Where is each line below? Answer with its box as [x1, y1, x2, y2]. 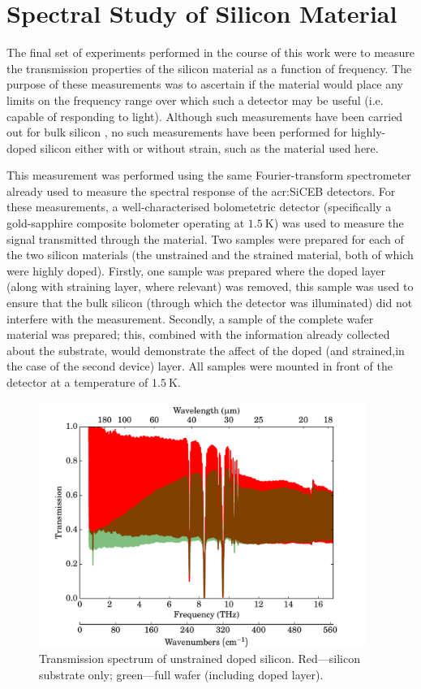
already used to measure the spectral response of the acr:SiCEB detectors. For [6, 182, 396, 199]
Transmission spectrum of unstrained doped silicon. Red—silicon [39, 650, 360, 667]
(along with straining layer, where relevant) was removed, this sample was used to [6, 278, 414, 295]
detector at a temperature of [6, 374, 148, 390]
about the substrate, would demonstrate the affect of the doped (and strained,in [6, 341, 405, 358]
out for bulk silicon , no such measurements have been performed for [6, 123, 348, 141]
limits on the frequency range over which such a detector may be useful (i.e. [6, 91, 384, 108]
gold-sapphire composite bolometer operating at [6, 214, 245, 232]
